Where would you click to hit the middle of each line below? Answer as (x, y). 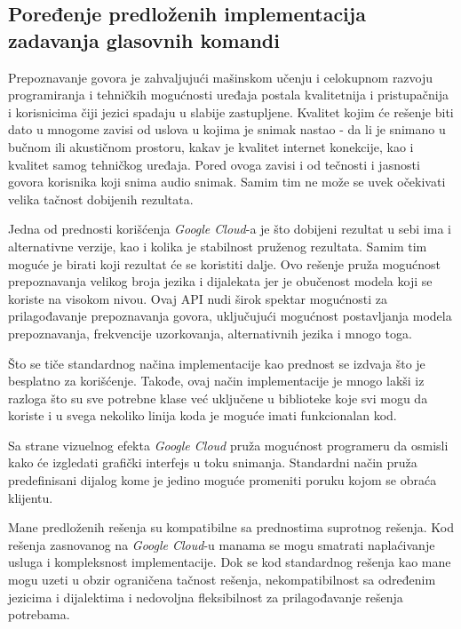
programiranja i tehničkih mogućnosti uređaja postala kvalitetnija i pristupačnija (228, 95)
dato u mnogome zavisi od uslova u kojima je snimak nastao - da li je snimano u (227, 129)
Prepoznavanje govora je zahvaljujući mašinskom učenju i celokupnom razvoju (221, 77)
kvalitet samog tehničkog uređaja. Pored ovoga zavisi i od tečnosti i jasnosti (214, 164)
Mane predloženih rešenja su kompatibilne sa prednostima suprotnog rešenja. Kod (231, 527)
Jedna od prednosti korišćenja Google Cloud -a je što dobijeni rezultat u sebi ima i (230, 229)
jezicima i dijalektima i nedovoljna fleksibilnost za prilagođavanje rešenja (206, 597)
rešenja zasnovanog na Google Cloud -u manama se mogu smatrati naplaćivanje (222, 544)
